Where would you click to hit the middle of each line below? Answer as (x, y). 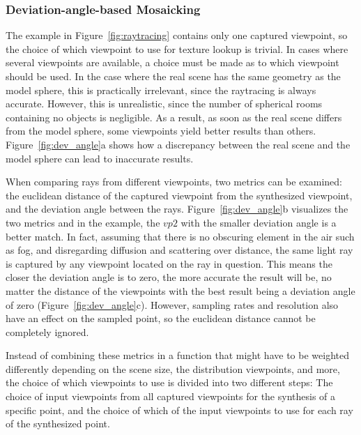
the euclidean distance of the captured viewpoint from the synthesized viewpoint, (179, 195)
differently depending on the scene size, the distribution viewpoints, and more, (173, 368)
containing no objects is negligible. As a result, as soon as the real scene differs (174, 117)
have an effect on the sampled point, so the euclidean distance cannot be (161, 318)
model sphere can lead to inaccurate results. (100, 158)
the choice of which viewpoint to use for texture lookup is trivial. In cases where (177, 48)
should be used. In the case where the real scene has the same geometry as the (173, 76)
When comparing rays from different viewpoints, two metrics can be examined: (174, 182)
